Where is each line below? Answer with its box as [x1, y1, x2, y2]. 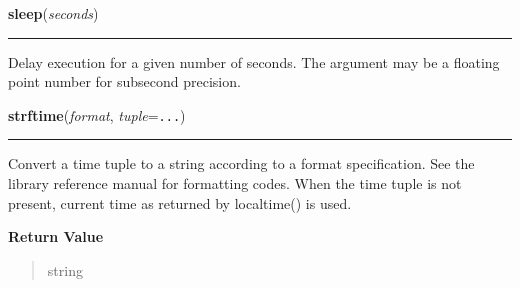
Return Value [8, 226, 104, 247]
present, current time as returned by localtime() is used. [8, 192, 352, 213]
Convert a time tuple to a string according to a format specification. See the [8, 153, 475, 174]
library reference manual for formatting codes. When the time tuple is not [8, 173, 462, 194]
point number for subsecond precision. [8, 71, 241, 92]
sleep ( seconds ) [8, 3, 99, 23]
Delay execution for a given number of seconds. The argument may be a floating [8, 51, 500, 72]
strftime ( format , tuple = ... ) [8, 104, 186, 125]
